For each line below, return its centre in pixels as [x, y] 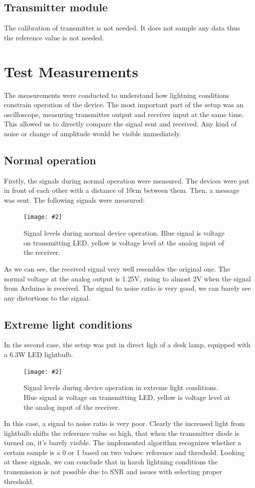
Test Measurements [71, 71]
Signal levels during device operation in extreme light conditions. [121, 387]
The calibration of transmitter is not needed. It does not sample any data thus [122, 28]
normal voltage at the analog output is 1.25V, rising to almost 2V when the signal [127, 278]
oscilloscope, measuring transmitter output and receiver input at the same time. [124, 114]
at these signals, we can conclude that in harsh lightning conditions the [111, 462]
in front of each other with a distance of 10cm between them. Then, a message [122, 190]
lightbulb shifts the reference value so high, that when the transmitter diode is [122, 433]
